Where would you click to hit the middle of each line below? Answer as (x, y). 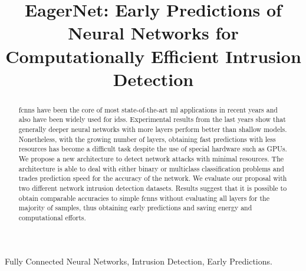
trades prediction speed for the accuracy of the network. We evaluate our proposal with (153, 178)
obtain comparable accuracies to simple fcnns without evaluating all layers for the (144, 198)
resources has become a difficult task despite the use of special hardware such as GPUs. (153, 149)
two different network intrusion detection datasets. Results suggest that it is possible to (153, 188)
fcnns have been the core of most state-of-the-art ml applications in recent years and (148, 109)
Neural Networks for (153, 33)
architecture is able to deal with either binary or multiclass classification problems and (151, 168)
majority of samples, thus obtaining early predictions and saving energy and (135, 208)
